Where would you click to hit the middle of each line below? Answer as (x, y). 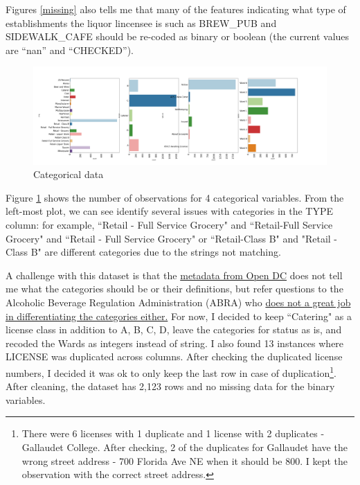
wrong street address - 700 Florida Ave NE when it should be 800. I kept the (185, 460)
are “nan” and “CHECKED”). (70, 50)
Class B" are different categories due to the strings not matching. (143, 252)
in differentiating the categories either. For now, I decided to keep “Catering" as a (179, 316)
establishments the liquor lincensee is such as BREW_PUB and (141, 23)
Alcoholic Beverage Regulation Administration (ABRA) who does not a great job (178, 302)
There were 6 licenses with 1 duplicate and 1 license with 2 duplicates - (173, 433)
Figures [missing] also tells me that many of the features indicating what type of (176, 9)
